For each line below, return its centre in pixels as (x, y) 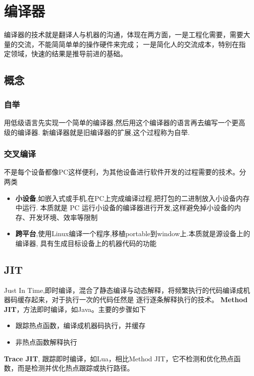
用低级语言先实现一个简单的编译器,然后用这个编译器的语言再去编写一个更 (121, 122)
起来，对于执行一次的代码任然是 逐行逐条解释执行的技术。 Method (139, 299)
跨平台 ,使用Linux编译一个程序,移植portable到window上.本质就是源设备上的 (133, 233)
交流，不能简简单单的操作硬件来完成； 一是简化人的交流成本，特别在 (128, 44)
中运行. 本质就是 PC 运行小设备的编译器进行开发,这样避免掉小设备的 (125, 208)
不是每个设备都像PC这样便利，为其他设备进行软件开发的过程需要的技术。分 (125, 172)
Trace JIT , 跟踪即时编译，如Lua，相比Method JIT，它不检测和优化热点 (119, 358)
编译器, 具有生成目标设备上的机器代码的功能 (86, 243)
